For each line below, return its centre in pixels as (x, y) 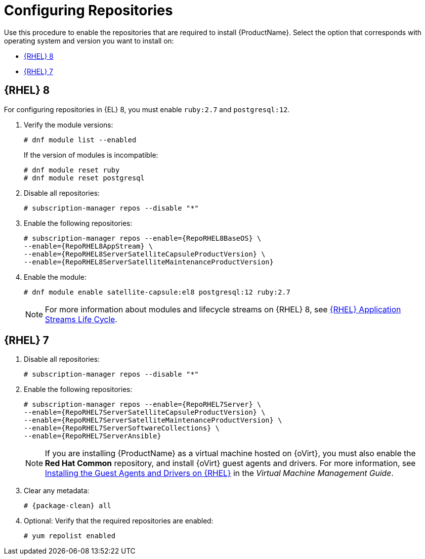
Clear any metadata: (57, 491)
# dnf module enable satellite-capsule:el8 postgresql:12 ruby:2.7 (157, 292)
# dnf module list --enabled (80, 140)
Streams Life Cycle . (81, 319)
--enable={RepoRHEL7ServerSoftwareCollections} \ (122, 428)
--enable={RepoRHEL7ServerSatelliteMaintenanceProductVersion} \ (153, 420)
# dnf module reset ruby (72, 170)
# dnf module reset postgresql (84, 178)
